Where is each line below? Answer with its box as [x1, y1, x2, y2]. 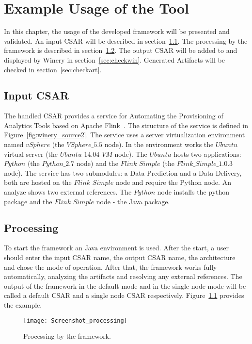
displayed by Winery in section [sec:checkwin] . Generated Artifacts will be [4, 54, 225, 65]
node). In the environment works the [104, 139, 214, 149]
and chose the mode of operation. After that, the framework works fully [4, 262, 217, 272]
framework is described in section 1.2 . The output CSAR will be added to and [4, 45, 237, 55]
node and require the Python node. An [115, 177, 231, 187]
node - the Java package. [96, 196, 170, 206]
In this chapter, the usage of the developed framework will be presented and [4, 26, 230, 36]
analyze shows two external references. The [4, 187, 132, 197]
